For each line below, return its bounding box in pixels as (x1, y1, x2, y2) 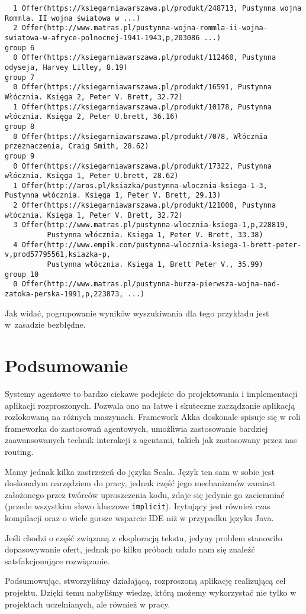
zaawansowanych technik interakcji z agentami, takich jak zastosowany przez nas (5, 434, 297, 446)
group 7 (5, 73, 35, 82)
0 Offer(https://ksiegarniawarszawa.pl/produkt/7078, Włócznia (13, 132, 268, 141)
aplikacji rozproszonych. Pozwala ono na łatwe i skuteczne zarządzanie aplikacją (5, 399, 295, 411)
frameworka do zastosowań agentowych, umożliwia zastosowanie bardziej (5, 422, 268, 434)
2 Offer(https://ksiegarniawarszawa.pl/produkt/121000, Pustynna (13, 201, 276, 210)
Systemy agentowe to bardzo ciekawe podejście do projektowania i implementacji (5, 387, 298, 399)
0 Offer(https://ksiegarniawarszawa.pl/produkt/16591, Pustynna (13, 83, 272, 92)
